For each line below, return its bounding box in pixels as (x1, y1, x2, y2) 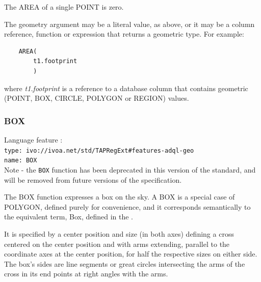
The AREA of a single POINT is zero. (4, 2, 124, 12)
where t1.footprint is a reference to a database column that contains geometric (4, 82, 248, 93)
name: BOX (4, 157, 37, 164)
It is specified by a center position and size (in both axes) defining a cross (4, 228, 234, 239)
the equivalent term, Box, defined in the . (4, 211, 134, 222)
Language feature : (4, 134, 63, 145)
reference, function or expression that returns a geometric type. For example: (4, 29, 244, 39)
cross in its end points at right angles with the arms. (4, 268, 168, 279)
